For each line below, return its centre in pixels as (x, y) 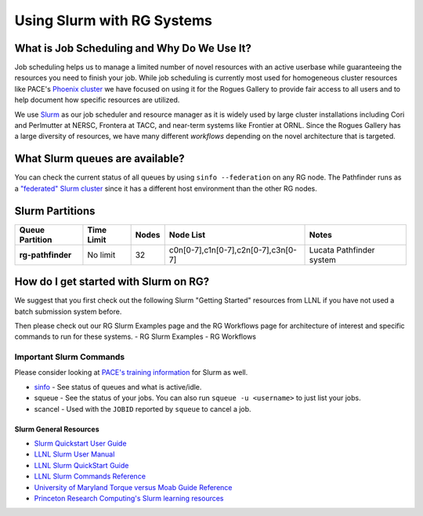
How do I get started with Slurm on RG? (112, 282)
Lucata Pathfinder (342, 249)
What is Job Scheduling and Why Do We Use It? (133, 48)
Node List (187, 234)
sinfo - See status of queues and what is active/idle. (118, 387)
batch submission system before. (68, 311)
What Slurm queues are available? (100, 159)
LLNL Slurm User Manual (74, 454)
